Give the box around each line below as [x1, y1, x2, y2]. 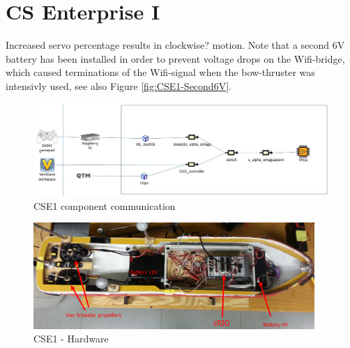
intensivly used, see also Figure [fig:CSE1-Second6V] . [6, 78, 231, 93]
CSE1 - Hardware [33, 331, 109, 346]
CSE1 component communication [33, 198, 176, 213]
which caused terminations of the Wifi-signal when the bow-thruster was [6, 65, 315, 80]
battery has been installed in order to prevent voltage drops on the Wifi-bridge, [6, 51, 345, 66]
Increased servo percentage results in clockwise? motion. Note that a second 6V [6, 38, 345, 52]
